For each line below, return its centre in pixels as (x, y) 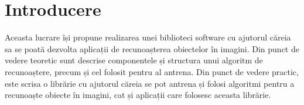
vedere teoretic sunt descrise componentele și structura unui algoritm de (134, 60)
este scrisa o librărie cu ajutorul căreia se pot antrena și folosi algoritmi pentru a (150, 83)
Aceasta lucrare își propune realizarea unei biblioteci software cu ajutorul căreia (148, 37)
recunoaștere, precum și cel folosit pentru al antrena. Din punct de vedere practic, (152, 71)
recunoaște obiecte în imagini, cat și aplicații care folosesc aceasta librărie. (138, 95)
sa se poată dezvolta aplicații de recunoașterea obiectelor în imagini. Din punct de (152, 48)
